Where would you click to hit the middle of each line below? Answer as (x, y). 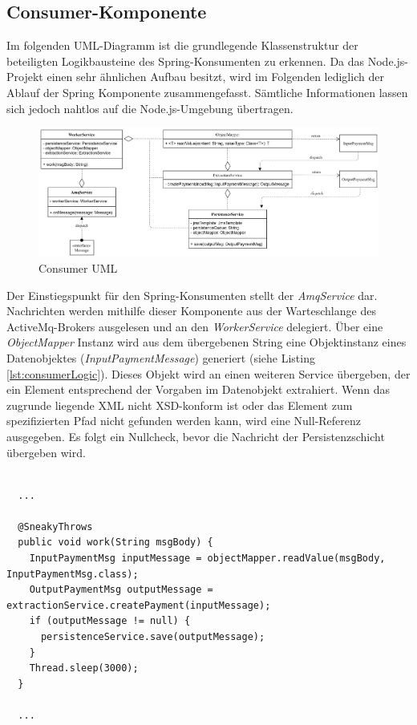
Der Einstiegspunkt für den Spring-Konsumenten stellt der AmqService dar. (192, 295)
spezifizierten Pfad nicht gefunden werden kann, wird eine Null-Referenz (184, 421)
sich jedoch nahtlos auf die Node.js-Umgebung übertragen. (150, 108)
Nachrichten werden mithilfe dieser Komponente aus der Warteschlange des (191, 311)
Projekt (25, 77)
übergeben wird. (46, 452)
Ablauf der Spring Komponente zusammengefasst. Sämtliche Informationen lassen (207, 92)
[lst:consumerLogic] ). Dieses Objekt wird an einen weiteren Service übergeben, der (208, 373)
